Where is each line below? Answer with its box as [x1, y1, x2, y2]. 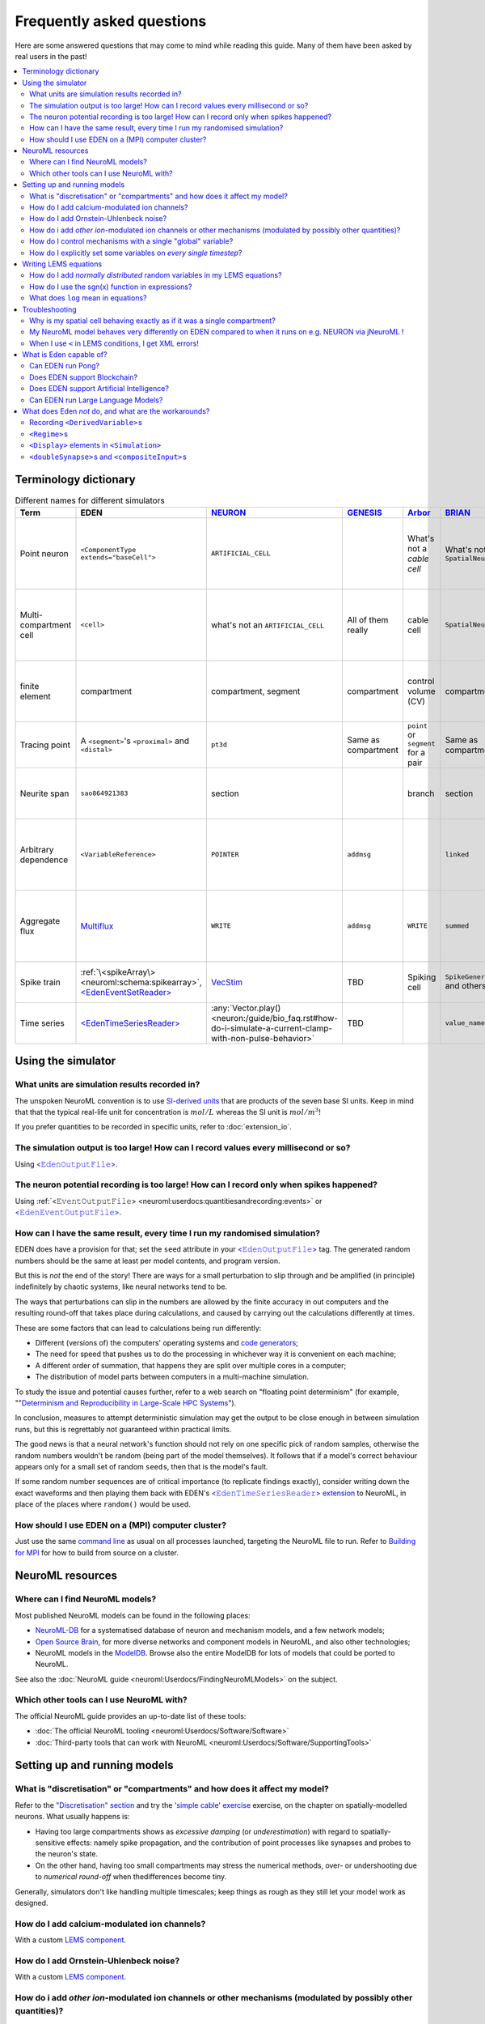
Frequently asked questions [15, 12, 207, 30]
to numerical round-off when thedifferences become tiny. [35, 1872, 227, 1882]
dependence [19, 854, 69, 865]
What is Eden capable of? [22, 350, 108, 359]
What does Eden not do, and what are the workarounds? [22, 406, 210, 416]
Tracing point [19, 739, 70, 750]
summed [445, 921, 470, 930]
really [347, 624, 369, 636]
